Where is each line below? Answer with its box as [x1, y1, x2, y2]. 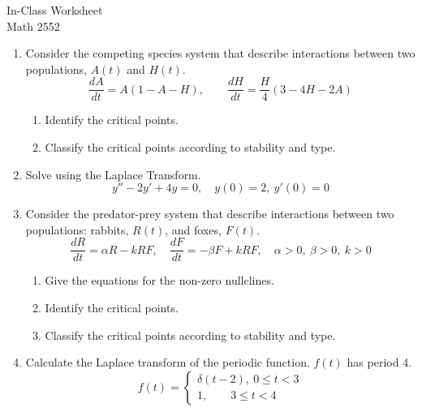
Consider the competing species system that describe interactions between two [25, 45, 416, 62]
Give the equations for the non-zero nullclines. [45, 272, 274, 289]
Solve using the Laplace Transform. [25, 165, 201, 182]
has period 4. [347, 354, 412, 371]
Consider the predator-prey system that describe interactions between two [25, 205, 394, 222]
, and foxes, [165, 221, 222, 238]
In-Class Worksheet [6, 2, 103, 18]
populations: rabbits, [25, 221, 129, 238]
